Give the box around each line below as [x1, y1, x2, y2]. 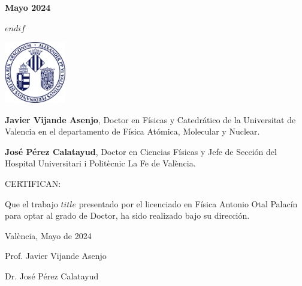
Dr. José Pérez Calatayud [5, 269, 99, 282]
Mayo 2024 [5, 1, 51, 13]
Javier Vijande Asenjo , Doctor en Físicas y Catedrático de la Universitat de [5, 113, 296, 126]
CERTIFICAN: [5, 177, 61, 189]
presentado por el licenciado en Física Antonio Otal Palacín [78, 197, 298, 210]
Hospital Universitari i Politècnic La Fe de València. [5, 157, 196, 169]
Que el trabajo [5, 197, 58, 210]
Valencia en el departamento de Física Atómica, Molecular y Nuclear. [5, 125, 260, 138]
